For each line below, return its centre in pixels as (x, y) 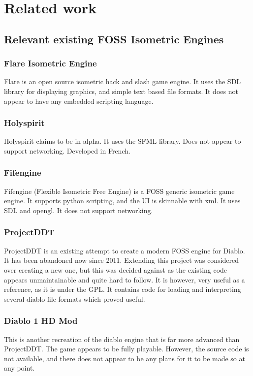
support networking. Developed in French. (67, 150)
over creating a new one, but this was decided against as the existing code (116, 269)
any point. (19, 368)
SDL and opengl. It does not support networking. (79, 210)
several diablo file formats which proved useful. (75, 298)
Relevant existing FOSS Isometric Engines (114, 39)
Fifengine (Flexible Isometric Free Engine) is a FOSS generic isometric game (119, 191)
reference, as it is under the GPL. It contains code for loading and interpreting (123, 289)
